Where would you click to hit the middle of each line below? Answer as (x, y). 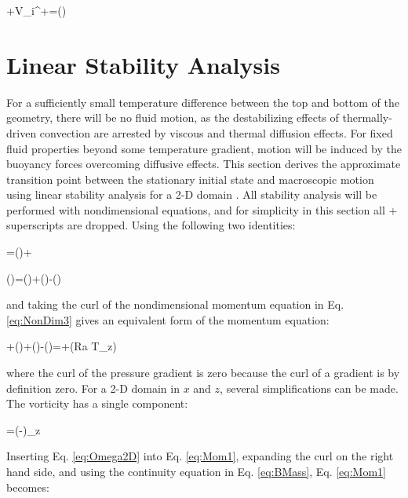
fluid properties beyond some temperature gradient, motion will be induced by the (204, 148)
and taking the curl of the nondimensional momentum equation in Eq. (175, 304)
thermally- (367, 117)
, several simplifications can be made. (309, 388)
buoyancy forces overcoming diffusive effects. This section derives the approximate (204, 164)
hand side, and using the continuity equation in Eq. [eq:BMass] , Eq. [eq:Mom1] (196, 471)
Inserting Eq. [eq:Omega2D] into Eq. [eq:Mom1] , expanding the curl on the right (200, 456)
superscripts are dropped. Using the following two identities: (151, 225)
